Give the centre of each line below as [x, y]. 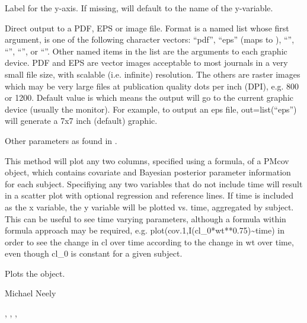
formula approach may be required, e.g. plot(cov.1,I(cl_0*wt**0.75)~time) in [145, 230]
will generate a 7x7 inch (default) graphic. [81, 121]
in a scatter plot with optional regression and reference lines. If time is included [149, 195]
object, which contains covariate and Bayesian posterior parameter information [148, 172]
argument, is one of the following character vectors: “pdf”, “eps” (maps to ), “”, [150, 39]
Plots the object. [35, 273]
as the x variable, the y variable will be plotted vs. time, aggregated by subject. [149, 207]
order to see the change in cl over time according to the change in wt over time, [149, 242]
